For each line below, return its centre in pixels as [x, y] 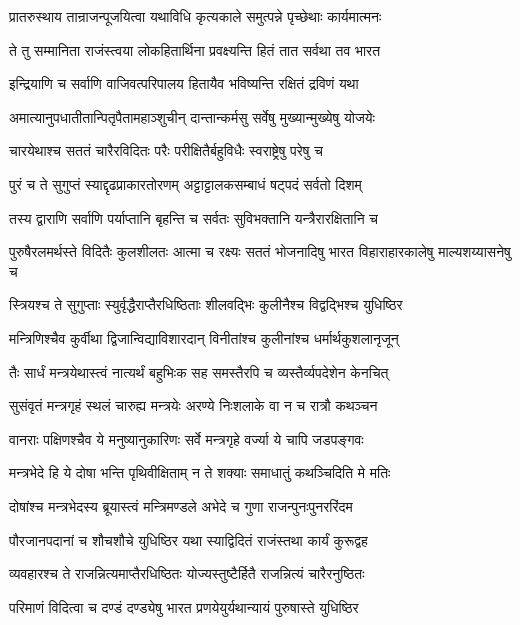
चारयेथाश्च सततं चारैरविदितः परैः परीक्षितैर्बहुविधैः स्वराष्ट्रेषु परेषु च [166, 150]
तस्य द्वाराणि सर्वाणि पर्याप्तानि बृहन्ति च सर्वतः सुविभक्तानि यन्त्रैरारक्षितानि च [193, 217]
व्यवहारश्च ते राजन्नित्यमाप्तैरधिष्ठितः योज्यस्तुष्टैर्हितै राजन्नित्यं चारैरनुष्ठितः [187, 573]
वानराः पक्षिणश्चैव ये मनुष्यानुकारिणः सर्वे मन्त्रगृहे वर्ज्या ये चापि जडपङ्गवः [186, 438]
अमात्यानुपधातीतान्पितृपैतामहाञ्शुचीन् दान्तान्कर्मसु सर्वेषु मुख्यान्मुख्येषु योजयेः [192, 116]
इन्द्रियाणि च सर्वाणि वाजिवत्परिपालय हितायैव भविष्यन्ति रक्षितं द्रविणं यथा [184, 83]
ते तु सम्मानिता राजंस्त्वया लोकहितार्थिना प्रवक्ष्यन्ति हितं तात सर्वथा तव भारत [195, 49]
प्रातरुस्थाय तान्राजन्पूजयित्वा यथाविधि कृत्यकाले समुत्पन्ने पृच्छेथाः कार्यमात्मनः [195, 16]
